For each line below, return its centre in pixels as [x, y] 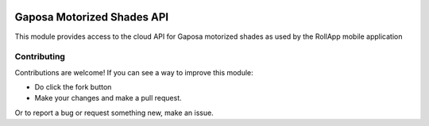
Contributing [40, 57]
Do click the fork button [73, 87]
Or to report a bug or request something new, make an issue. [114, 113]
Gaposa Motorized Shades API [92, 17]
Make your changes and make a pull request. [108, 98]
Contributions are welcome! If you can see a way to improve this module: [134, 72]
